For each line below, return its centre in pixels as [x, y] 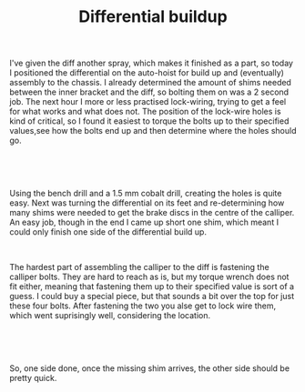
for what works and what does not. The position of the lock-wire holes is [145, 112]
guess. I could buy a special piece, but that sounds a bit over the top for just [152, 297]
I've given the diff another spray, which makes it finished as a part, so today [152, 63]
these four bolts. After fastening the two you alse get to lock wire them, [142, 306]
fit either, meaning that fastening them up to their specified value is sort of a [152, 286]
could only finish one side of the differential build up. [108, 232]
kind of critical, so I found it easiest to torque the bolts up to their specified [149, 121]
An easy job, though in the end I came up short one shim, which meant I [144, 222]
